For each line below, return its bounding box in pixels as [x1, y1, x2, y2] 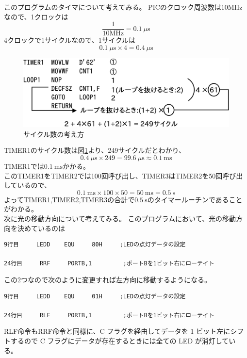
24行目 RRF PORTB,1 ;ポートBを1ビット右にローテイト [4, 260, 214, 267]
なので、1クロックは [4, 11, 68, 21]
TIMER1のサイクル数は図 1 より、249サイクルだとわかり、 [4, 145, 186, 155]
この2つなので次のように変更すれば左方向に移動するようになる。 [4, 275, 211, 284]
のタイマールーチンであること [147, 194, 243, 204]
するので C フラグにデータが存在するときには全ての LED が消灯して [10, 335, 229, 345]
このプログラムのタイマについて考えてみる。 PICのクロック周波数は [4, 2, 221, 12]
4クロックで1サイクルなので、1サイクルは [4, 35, 136, 45]
